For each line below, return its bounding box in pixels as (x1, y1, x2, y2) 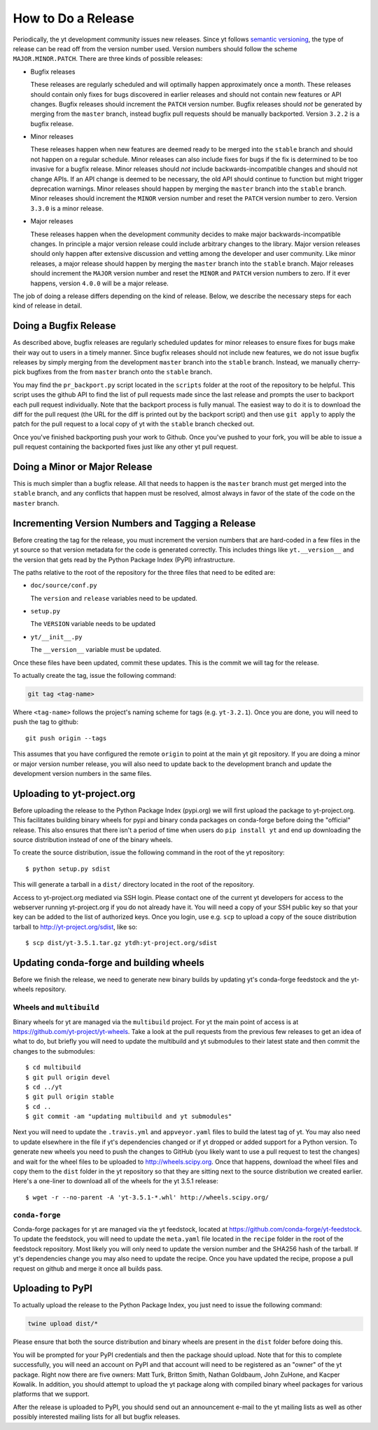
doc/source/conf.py (30, 582, 97, 590)
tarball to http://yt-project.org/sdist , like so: (13, 922, 138, 931)
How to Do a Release (13, 11, 134, 26)
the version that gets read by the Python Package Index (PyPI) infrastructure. (13, 555, 235, 564)
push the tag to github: (13, 718, 78, 726)
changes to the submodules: (13, 1047, 95, 1055)
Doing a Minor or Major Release (13, 461, 153, 472)
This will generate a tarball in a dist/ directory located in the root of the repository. (13, 880, 255, 889)
